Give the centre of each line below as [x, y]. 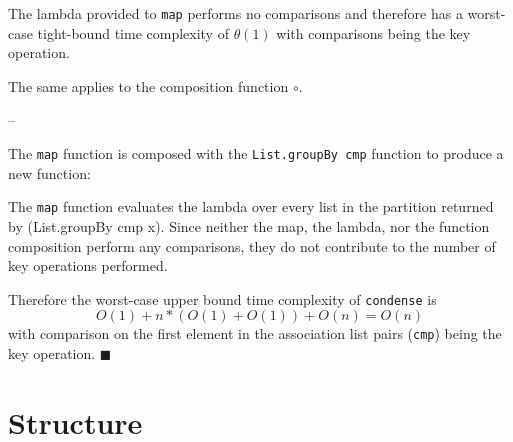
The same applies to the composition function [148, 85]
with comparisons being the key [373, 32]
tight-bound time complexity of [133, 32]
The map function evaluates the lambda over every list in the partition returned [251, 206]
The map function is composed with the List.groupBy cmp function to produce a [256, 153]
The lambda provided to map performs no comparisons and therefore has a [235, 13]
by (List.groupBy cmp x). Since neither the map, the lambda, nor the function [249, 225]
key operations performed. [88, 265]
